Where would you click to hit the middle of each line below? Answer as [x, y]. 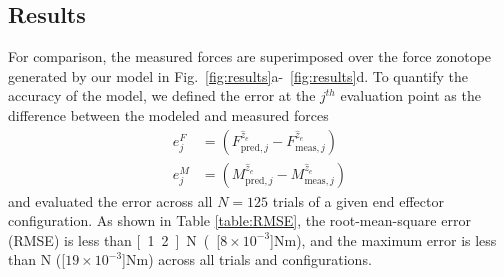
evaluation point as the [410, 95]
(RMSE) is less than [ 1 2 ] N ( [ [114, 239]
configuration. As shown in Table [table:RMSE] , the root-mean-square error [239, 220]
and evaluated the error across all [110, 200]
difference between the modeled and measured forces [168, 114]
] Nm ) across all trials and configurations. [247, 259]
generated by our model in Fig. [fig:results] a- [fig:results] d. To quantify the [238, 75]
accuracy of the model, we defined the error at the [162, 95]
